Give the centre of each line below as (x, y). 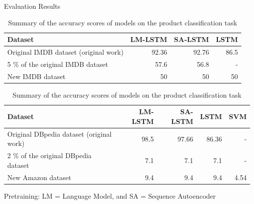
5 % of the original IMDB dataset (58, 64)
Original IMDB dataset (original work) (65, 52)
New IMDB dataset (37, 76)
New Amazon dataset (39, 177)
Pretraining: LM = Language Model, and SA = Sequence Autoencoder (110, 195)
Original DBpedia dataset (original (60, 133)
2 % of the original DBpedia (50, 155)
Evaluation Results (32, 6)
